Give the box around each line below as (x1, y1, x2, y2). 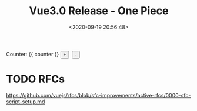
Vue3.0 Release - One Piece (29, 4, 169, 18)
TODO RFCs (6, 72, 65, 86)
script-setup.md (6, 98, 45, 105)
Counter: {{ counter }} (6, 51, 59, 58)
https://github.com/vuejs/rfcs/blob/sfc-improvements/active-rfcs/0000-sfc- (6, 92, 191, 99)
